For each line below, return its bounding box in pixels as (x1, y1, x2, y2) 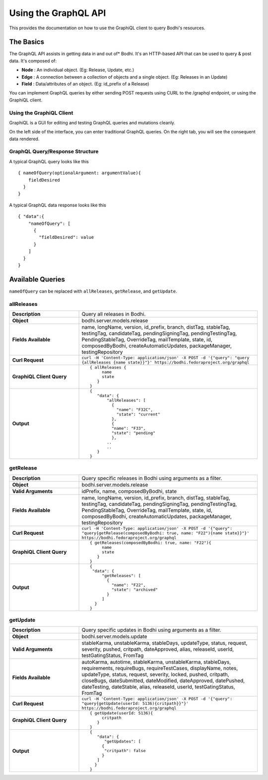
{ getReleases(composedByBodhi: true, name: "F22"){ (89, 540, 211, 545)
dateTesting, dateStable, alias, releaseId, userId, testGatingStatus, (81, 683, 235, 690)
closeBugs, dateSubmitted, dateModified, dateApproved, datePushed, (81, 677, 245, 684)
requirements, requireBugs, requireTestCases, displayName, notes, (81, 665, 238, 672)
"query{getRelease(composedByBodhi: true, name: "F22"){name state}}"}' (81, 530, 250, 536)
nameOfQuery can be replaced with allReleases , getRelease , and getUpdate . (9, 288, 177, 294)
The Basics (9, 38, 45, 46)
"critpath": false (104, 748, 146, 754)
